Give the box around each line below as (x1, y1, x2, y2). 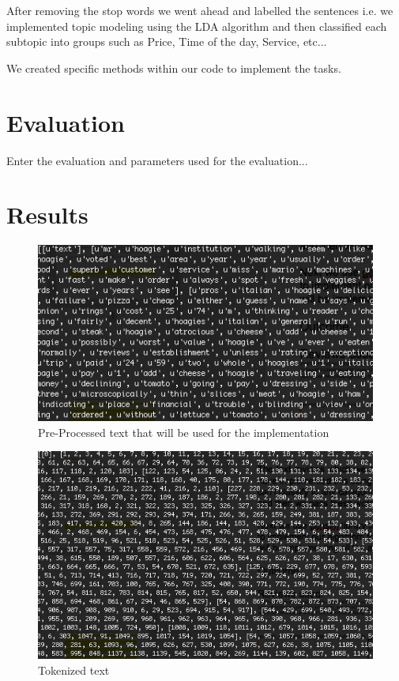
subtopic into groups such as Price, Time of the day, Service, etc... (6, 33, 327, 50)
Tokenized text (38, 661, 110, 678)
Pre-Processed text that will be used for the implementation (38, 423, 329, 440)
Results (6, 198, 88, 231)
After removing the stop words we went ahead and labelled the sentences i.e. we (6, 2, 393, 18)
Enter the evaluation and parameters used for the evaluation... (6, 152, 308, 168)
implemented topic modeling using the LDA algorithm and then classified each (6, 17, 387, 34)
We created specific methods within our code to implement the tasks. (6, 59, 341, 76)
